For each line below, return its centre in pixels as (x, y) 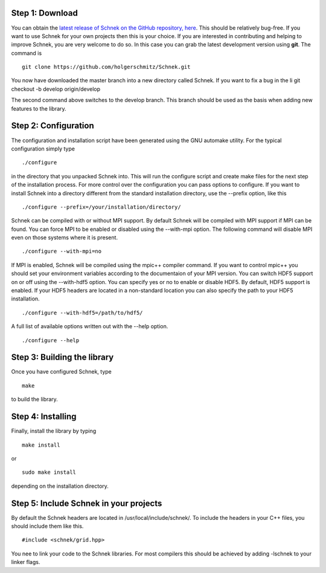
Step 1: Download (44, 13)
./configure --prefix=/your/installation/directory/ (101, 207)
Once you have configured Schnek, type (61, 372)
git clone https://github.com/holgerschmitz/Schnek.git (106, 67)
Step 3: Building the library (62, 358)
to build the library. (35, 400)
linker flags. (26, 562)
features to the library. (39, 108)
